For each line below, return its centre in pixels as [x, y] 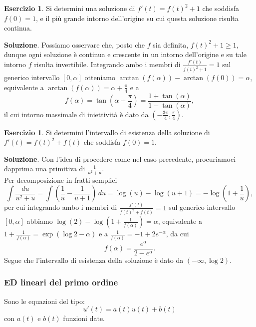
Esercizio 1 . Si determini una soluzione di [70, 8]
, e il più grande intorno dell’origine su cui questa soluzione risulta [137, 18]
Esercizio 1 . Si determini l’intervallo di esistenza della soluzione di [107, 132]
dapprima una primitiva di [45, 169]
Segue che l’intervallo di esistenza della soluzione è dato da [94, 260]
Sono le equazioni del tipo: [44, 301]
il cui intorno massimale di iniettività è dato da [76, 114]
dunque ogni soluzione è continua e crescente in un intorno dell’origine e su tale [126, 54]
